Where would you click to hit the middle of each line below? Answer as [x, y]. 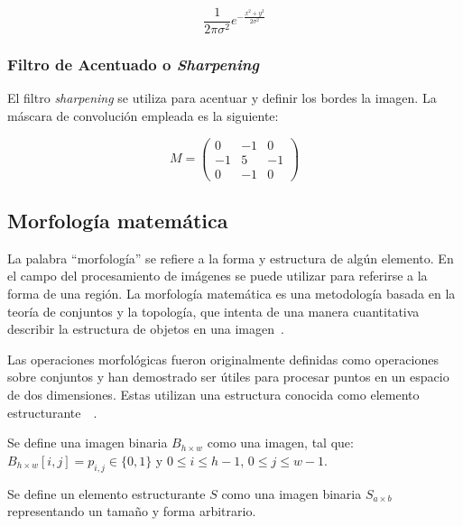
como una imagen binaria [292, 493]
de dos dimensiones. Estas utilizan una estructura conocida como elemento [213, 394]
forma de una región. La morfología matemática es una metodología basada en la [231, 294]
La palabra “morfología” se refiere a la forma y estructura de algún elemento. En [231, 258]
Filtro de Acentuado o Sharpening [134, 64]
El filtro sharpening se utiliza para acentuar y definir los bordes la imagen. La [222, 98]
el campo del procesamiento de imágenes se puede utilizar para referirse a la [218, 276]
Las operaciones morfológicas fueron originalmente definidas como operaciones [223, 359]
